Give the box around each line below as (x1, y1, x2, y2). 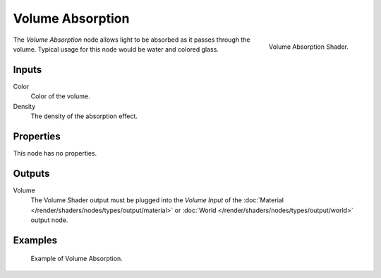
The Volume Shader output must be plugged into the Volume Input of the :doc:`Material (30, 196, 284, 204)
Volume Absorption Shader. (268, 42, 349, 51)
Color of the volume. (30, 92, 91, 100)
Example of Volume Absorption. (30, 255, 123, 263)
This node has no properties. (13, 149, 97, 157)
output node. (30, 216, 68, 224)
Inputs (13, 64, 42, 76)
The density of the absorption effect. (30, 112, 138, 120)
